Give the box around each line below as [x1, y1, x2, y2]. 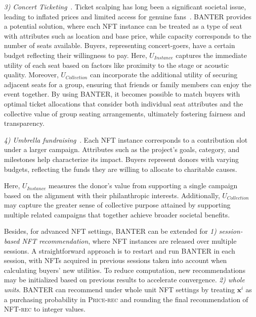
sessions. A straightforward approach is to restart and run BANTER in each [4, 245, 235, 256]
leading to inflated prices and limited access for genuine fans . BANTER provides [4, 11, 252, 21]
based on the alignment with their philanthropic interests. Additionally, [4, 190, 220, 200]
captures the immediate [175, 50, 247, 60]
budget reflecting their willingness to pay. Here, [4, 50, 147, 60]
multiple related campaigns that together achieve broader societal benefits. [4, 209, 230, 219]
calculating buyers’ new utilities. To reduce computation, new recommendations [4, 264, 246, 275]
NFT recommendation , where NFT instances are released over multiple [22, 236, 237, 246]
